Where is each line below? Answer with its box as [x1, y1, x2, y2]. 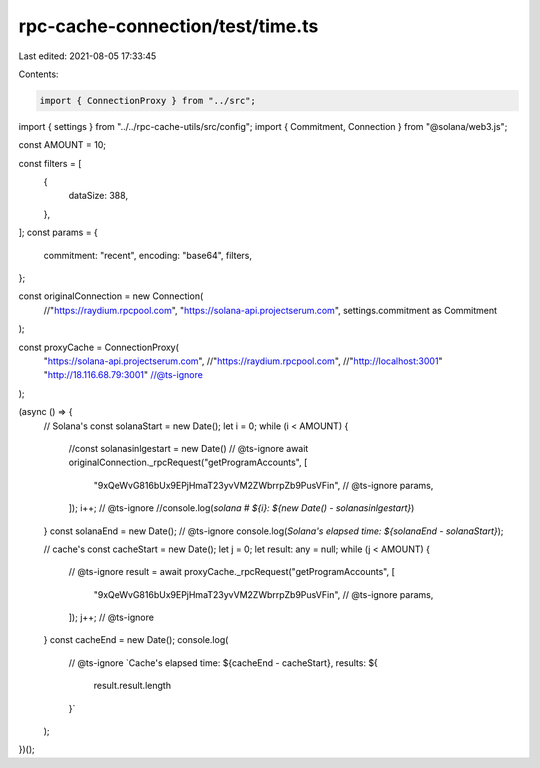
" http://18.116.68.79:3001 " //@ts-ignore [43, 369, 204, 381]
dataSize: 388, [68, 190, 129, 202]
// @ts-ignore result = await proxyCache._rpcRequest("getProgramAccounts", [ [68, 566, 395, 578]
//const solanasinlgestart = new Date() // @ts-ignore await [68, 442, 309, 454]
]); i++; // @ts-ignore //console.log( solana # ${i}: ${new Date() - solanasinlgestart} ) [68, 502, 415, 514]
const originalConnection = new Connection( [18, 290, 204, 302]
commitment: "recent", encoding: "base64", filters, [43, 249, 253, 261]
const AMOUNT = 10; [18, 139, 107, 151]
